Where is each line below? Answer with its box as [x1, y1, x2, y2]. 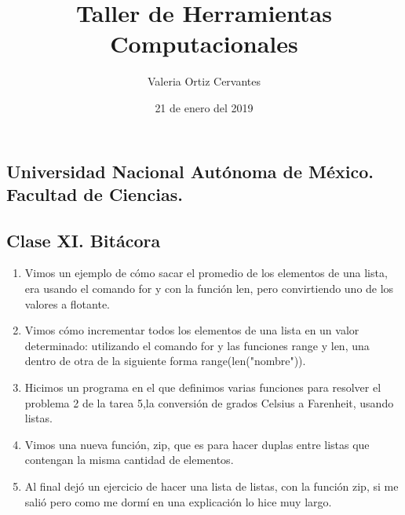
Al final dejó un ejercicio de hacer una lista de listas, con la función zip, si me [24, 478, 399, 495]
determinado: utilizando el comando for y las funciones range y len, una [24, 337, 370, 353]
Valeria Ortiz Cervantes [147, 73, 261, 89]
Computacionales [110, 27, 298, 60]
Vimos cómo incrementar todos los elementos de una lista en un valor [24, 322, 359, 338]
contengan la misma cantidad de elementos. [24, 451, 234, 468]
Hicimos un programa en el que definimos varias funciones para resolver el [24, 379, 381, 396]
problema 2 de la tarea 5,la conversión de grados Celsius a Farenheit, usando [24, 394, 394, 411]
